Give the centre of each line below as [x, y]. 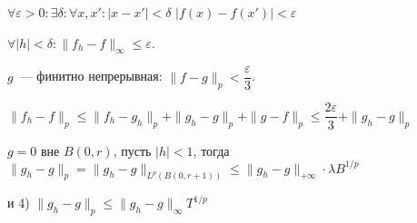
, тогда [211, 150]
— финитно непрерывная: [91, 76]
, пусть [132, 150]
